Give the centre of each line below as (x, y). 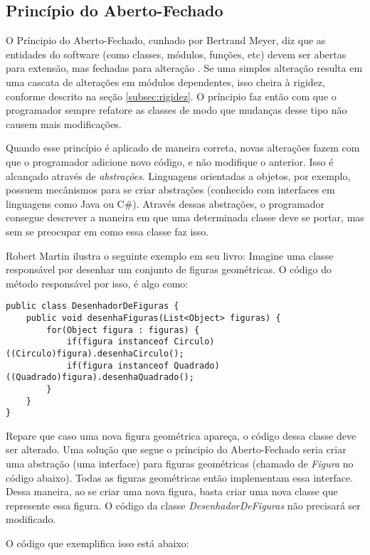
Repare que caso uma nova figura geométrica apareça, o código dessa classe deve (181, 435)
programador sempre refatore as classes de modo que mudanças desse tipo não (176, 110)
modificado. (31, 519)
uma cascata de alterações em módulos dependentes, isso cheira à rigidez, (165, 81)
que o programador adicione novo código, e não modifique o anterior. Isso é (170, 161)
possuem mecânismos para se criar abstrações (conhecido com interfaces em (170, 190)
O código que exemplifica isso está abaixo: (97, 543)
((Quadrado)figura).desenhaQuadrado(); (100, 377)
